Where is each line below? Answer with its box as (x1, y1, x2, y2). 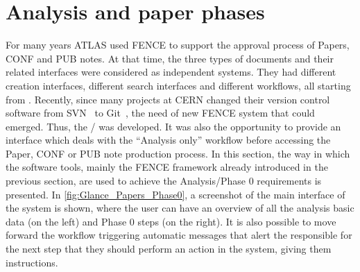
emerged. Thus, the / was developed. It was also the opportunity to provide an (6, 119, 341, 133)
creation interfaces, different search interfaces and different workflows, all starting (6, 78, 351, 92)
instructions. (6, 255, 58, 269)
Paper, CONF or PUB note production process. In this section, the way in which (6, 146, 350, 160)
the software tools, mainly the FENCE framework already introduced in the (6, 160, 328, 174)
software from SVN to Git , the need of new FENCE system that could (6, 105, 315, 120)
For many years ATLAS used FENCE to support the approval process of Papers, (6, 37, 350, 52)
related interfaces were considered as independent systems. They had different (6, 65, 336, 79)
